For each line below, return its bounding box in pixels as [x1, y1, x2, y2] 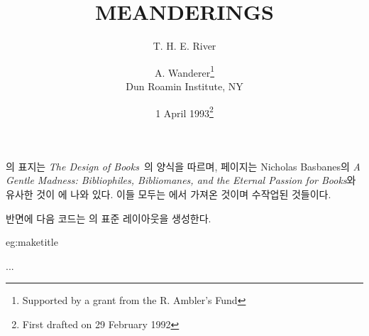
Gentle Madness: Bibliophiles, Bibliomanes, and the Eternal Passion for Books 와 [6, 173, 356, 188]
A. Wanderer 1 [154, 63, 215, 80]
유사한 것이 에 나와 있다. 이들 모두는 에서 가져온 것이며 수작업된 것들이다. [6, 187, 331, 201]
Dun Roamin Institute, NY [126, 78, 243, 93]
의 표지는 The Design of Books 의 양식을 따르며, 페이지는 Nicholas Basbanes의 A [6, 158, 360, 173]
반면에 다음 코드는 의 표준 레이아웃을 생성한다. [6, 210, 211, 225]
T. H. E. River [153, 38, 216, 53]
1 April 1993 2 [155, 103, 214, 120]
